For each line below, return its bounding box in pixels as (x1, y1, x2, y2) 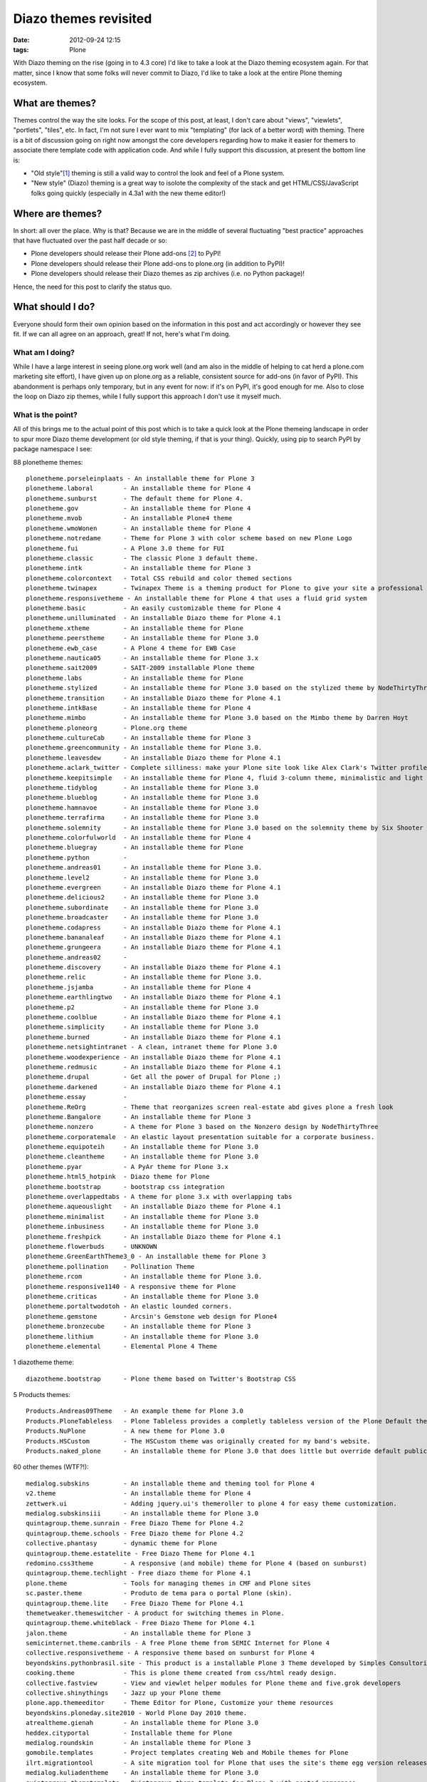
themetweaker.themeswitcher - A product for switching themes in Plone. (26, 1609, 285, 1617)
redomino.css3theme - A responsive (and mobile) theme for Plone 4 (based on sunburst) (26, 1559, 368, 1567)
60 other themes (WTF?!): (13, 1463, 89, 1471)
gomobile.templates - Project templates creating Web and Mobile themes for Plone (26, 1748, 349, 1757)
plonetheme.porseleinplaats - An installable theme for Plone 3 (26, 474, 255, 483)
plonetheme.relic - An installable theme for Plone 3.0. (26, 973, 263, 982)
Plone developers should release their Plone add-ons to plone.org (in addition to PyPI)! (31, 259, 285, 267)
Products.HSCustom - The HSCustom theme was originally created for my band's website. (26, 1437, 371, 1445)
